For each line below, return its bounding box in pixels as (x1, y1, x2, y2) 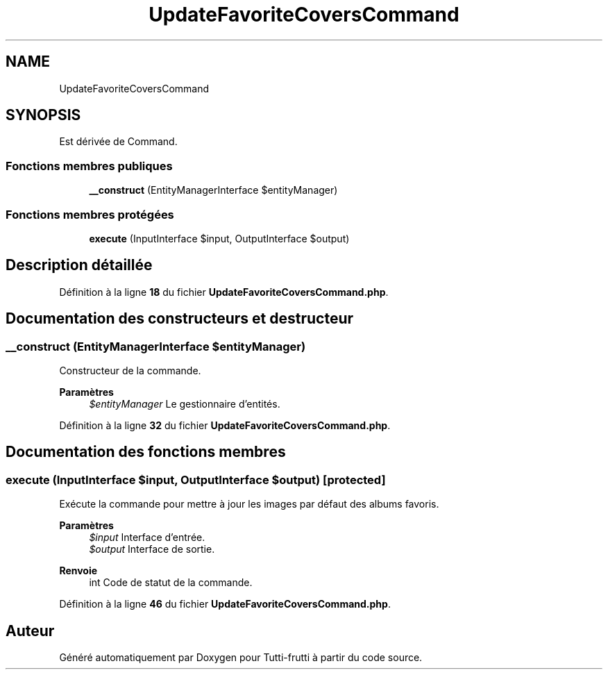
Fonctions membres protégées (6, 207, 174, 222)
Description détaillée (6, 256, 153, 274)
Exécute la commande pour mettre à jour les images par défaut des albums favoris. (59, 498, 439, 510)
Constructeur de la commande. (59, 365, 201, 376)
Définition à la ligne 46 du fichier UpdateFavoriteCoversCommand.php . (59, 598, 391, 610)
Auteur (6, 622, 55, 640)
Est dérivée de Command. (59, 135, 178, 148)
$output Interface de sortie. (89, 543, 215, 556)
